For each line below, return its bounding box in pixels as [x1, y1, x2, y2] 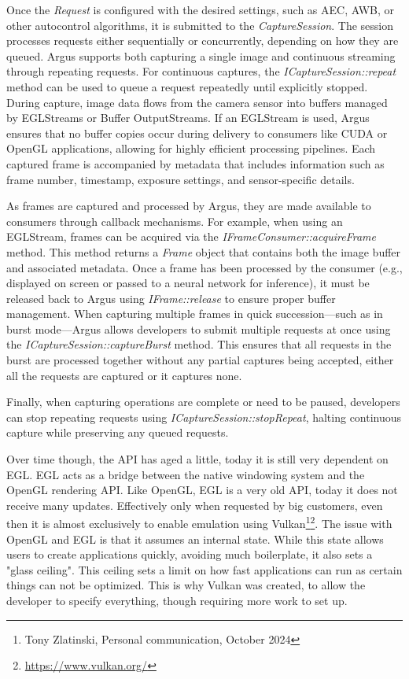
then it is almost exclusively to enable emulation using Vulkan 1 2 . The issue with [6, 513, 392, 532]
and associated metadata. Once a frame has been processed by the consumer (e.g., [6, 259, 403, 275]
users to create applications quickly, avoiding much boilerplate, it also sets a [6, 546, 373, 563]
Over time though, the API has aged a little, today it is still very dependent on [6, 451, 389, 467]
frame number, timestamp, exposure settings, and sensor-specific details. [6, 171, 355, 187]
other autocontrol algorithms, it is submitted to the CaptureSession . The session [6, 17, 394, 33]
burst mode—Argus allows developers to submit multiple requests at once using [6, 320, 391, 337]
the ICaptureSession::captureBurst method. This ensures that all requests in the [6, 336, 392, 352]
